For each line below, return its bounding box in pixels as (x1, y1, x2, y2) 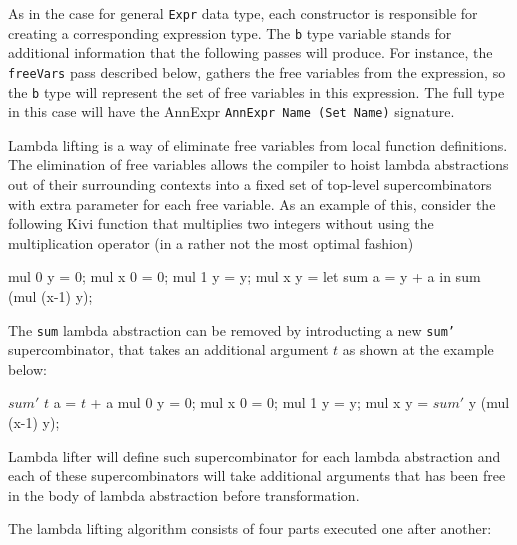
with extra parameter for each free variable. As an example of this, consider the (8, 193, 496, 214)
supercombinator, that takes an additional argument (8, 339, 329, 360)
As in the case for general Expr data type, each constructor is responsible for (8, 3, 478, 23)
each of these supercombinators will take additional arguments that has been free (8, 465, 506, 486)
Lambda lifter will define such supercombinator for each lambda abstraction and (8, 445, 501, 466)
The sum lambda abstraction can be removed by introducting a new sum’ (8, 319, 455, 340)
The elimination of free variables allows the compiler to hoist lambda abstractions (8, 154, 509, 175)
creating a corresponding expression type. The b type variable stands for (8, 22, 452, 43)
